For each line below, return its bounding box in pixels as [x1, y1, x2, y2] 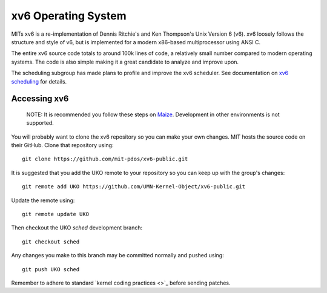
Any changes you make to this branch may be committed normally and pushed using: [11, 252, 224, 259]
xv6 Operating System [11, 9, 127, 22]
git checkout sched [22, 238, 80, 245]
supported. [26, 119, 54, 127]
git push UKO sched [22, 266, 80, 272]
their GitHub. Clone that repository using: [11, 142, 114, 149]
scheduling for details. [11, 77, 67, 85]
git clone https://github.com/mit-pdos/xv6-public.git [22, 156, 188, 163]
